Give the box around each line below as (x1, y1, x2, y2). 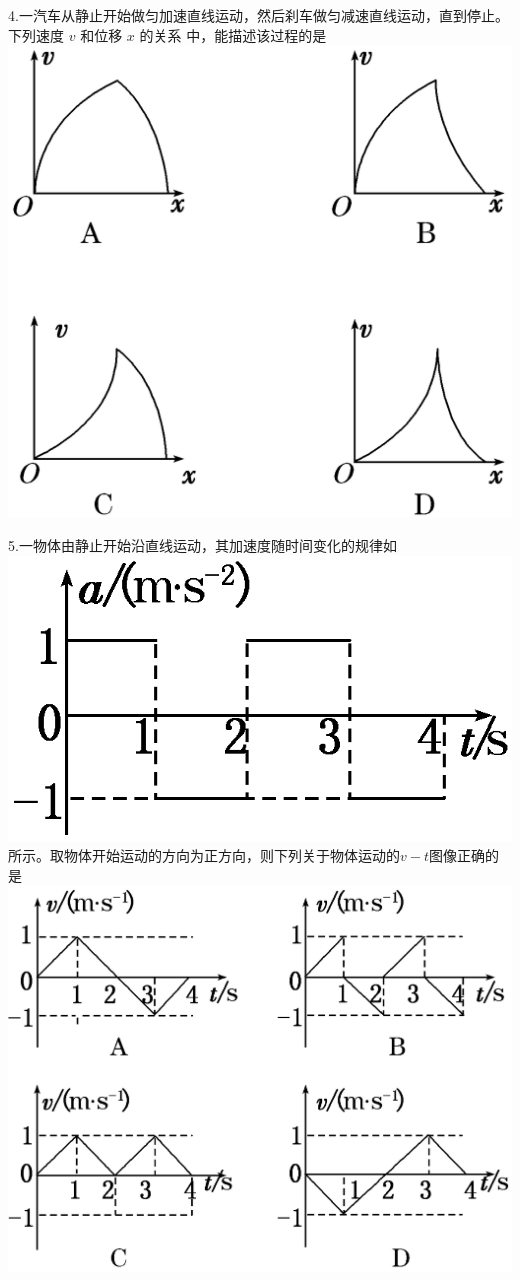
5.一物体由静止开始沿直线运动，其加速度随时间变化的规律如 (8, 535, 397, 556)
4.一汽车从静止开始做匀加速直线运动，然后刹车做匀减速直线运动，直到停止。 (8, 5, 509, 25)
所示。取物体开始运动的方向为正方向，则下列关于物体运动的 (8, 844, 400, 865)
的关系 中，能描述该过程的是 (139, 24, 327, 45)
